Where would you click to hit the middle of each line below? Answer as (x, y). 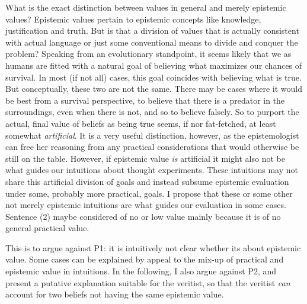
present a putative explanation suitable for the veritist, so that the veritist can (148, 282)
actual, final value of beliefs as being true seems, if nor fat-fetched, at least (141, 123)
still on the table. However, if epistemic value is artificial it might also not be (145, 158)
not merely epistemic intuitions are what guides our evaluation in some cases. (146, 205)
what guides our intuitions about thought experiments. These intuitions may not (152, 170)
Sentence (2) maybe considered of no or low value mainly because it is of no (143, 216)
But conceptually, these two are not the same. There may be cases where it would (154, 89)
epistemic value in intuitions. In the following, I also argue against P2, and (141, 271)
